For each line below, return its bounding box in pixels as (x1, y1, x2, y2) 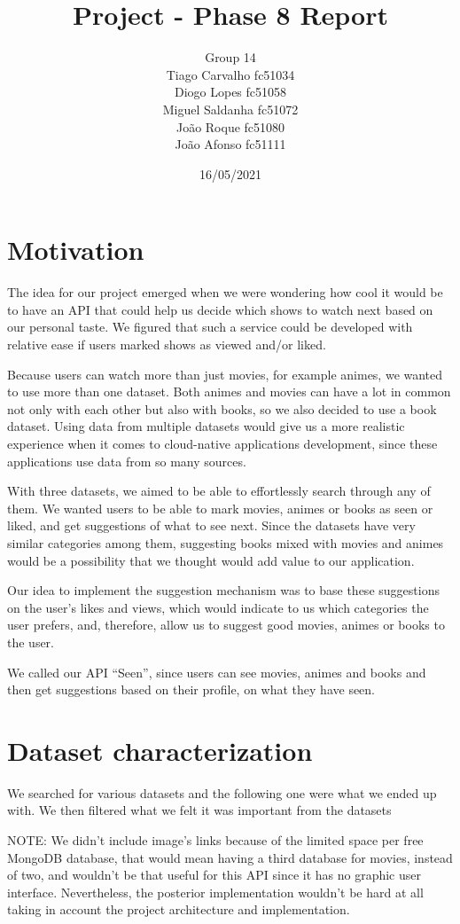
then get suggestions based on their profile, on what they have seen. (7, 680, 376, 699)
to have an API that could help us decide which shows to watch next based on (7, 300, 433, 318)
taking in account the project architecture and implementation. (7, 900, 350, 919)
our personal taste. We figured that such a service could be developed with (7, 317, 413, 336)
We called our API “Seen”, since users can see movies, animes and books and (7, 662, 426, 681)
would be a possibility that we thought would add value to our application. (7, 551, 415, 569)
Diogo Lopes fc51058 (174, 82, 287, 101)
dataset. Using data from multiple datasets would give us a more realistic (7, 417, 405, 435)
